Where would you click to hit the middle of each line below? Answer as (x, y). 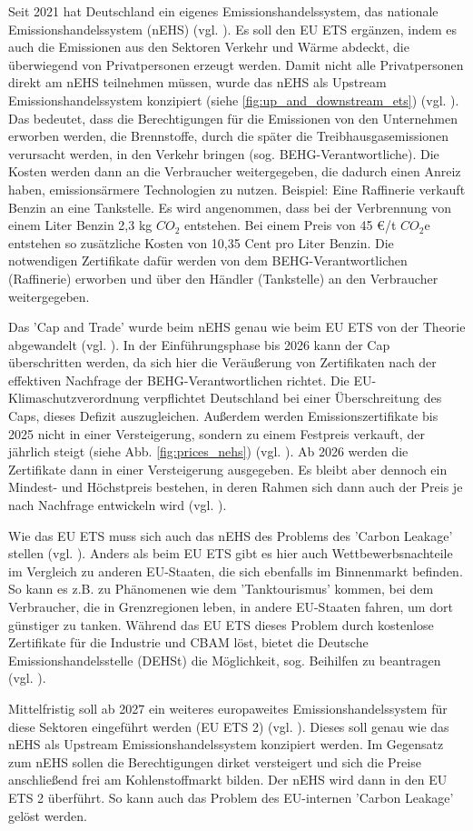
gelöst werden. (48, 815)
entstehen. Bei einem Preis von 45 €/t (291, 225)
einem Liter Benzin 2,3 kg (80, 225)
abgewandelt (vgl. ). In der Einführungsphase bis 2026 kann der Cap (199, 344)
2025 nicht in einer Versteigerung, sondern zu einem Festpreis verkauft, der (217, 433)
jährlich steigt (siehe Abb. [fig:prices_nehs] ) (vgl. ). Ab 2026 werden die (208, 451)
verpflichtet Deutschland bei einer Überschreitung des (293, 398)
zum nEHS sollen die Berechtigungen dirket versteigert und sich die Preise (215, 761)
